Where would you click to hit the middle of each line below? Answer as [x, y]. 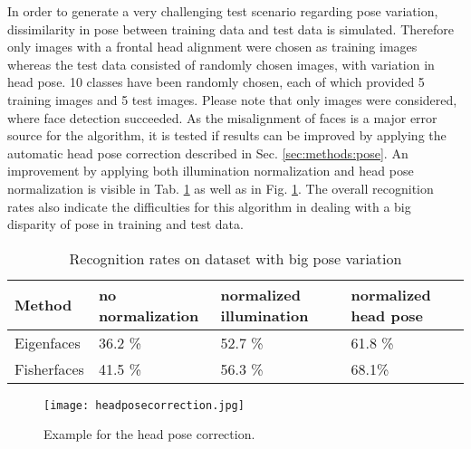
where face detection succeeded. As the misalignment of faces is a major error [222, 117]
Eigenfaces [48, 342]
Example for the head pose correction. [149, 434]
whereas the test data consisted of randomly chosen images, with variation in [221, 64]
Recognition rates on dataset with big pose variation [235, 258]
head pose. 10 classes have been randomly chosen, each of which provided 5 [216, 82]
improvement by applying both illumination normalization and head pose [211, 171]
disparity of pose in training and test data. [125, 224]
